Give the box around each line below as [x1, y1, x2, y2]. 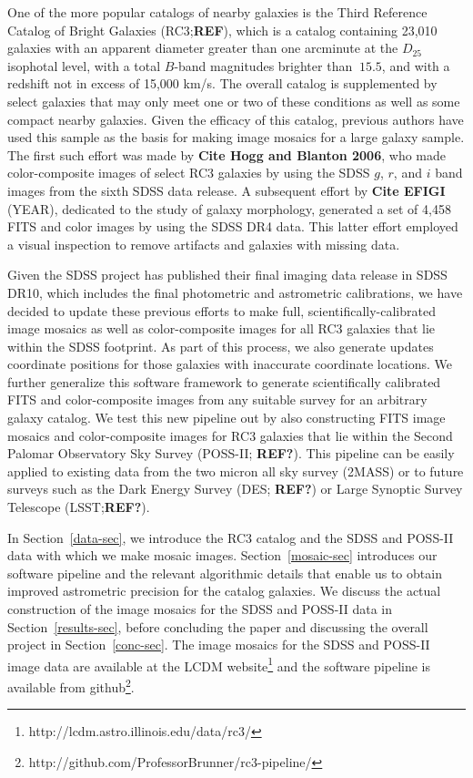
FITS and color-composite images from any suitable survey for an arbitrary [7, 390, 428, 409]
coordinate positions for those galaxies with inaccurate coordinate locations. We [7, 354, 453, 374]
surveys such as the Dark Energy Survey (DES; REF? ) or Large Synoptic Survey [7, 479, 463, 498]
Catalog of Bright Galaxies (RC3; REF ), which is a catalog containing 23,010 [7, 20, 438, 39]
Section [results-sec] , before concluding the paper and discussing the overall [7, 617, 428, 636]
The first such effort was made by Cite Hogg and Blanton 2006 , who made [7, 145, 447, 164]
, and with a [381, 56, 450, 75]
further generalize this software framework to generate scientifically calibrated [7, 372, 441, 391]
